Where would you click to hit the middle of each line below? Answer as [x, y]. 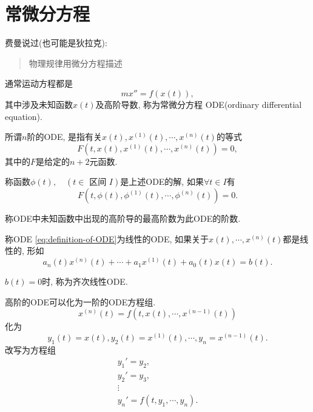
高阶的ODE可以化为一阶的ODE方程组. [80, 301]
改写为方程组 [30, 349]
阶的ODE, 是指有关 [65, 137]
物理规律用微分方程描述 [76, 63]
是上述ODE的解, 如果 [162, 181]
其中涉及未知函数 [39, 104]
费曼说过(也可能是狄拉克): [56, 43]
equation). [24, 116]
